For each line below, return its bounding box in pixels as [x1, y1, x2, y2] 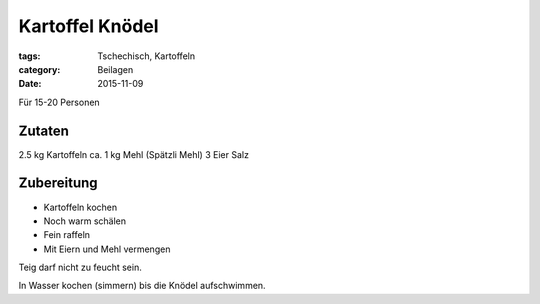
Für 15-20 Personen [18, 96, 100, 108]
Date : [18, 78, 42, 90]
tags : [18, 50, 41, 62]
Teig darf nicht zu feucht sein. [18, 261, 142, 274]
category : [18, 63, 61, 75]
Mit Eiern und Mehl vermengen [43, 243, 171, 255]
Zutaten [18, 122, 70, 139]
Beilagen [97, 63, 134, 75]
